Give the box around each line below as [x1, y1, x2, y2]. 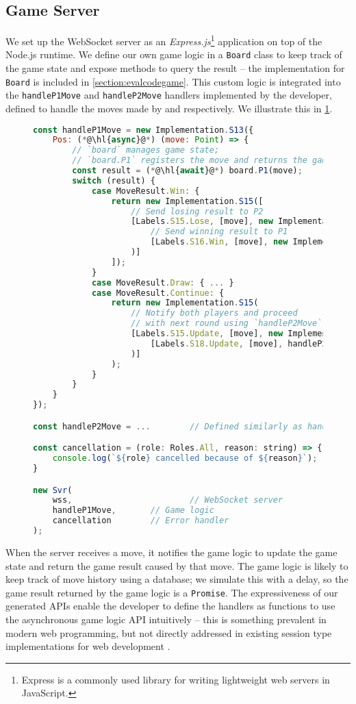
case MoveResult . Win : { [91, 186, 200, 196]
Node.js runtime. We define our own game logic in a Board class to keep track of [5, 47, 342, 62]
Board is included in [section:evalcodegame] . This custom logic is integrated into [5, 74, 341, 88]
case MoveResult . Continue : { [91, 288, 225, 298]
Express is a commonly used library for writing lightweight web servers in [21, 672, 330, 686]
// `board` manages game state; [72, 145, 220, 155]
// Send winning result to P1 [150, 227, 288, 237]
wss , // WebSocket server [52, 495, 283, 505]
